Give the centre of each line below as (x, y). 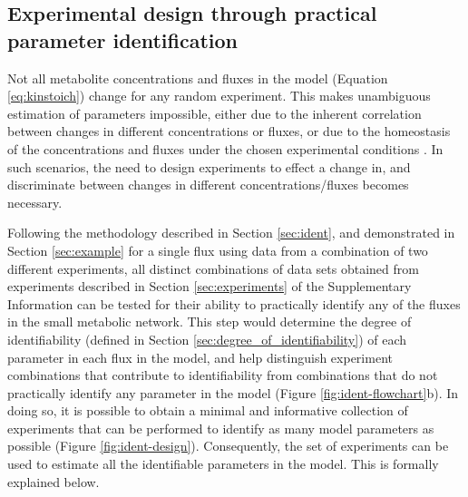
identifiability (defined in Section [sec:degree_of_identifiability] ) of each (207, 339)
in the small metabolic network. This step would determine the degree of (210, 322)
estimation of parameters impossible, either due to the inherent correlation (214, 113)
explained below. (54, 481)
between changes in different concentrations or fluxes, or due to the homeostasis (229, 131)
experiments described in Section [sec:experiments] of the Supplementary (210, 286)
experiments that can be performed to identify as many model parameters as (221, 428)
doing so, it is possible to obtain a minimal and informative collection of (208, 410)
